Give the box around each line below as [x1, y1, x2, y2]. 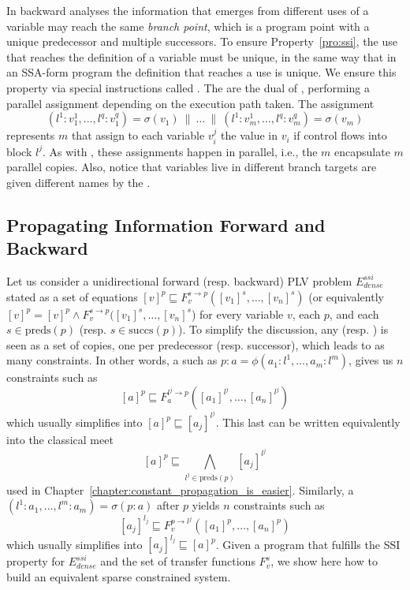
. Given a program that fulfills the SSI [215, 536, 401, 552]
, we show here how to [270, 553, 378, 569]
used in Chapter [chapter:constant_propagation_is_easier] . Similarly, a [6, 481, 354, 498]
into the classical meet [6, 431, 114, 447]
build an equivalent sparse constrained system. [6, 568, 231, 584]
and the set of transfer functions [100, 553, 255, 569]
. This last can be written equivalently [215, 413, 401, 430]
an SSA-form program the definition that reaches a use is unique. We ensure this [6, 64, 397, 80]
